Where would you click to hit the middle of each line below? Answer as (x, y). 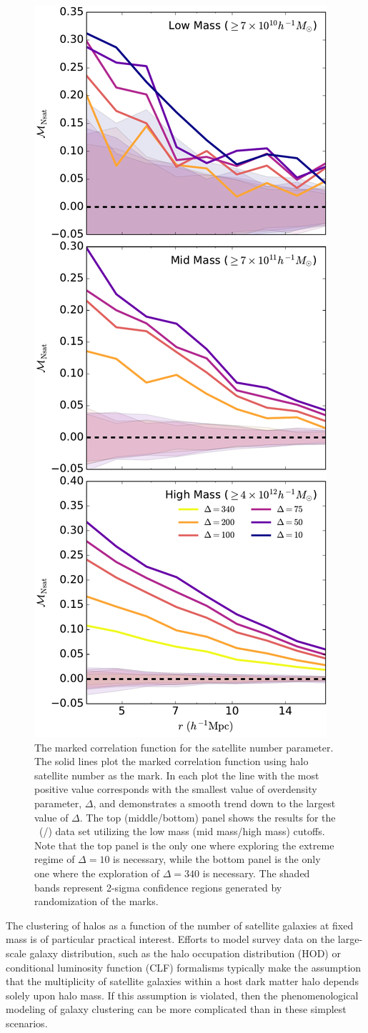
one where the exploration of (97, 873)
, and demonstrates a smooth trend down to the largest (214, 803)
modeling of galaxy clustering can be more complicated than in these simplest (176, 1009)
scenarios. (27, 1023)
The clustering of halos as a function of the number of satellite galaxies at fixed (180, 925)
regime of (55, 859)
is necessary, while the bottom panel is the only (217, 859)
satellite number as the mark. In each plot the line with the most (177, 775)
